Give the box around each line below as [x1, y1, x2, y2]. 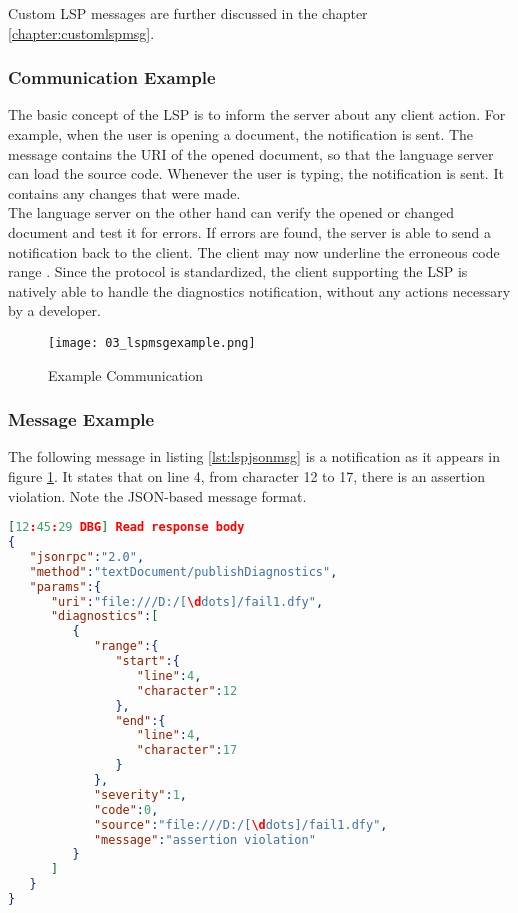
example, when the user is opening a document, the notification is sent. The [8, 124, 474, 144]
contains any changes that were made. [8, 182, 241, 203]
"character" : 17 [136, 743, 238, 758]
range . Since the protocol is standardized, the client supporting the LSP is [8, 261, 468, 282]
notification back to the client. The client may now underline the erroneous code [8, 241, 500, 262]
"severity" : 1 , [93, 787, 188, 802]
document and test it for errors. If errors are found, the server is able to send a [8, 221, 492, 242]
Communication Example [8, 65, 216, 90]
